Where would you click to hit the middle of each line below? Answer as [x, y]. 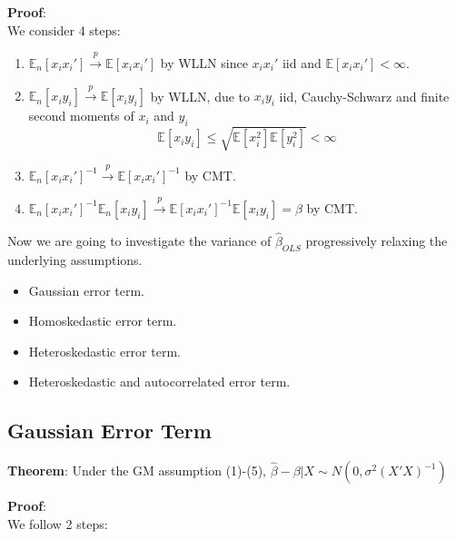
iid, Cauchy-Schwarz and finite [364, 96]
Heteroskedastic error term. [104, 351]
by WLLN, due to [200, 96]
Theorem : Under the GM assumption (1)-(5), [137, 470]
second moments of [81, 116]
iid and [302, 62]
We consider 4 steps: [64, 29]
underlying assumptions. [75, 259]
